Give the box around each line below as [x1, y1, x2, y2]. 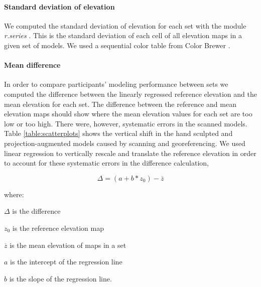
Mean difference [4, 60, 61, 70]
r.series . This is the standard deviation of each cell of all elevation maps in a [4, 30, 242, 41]
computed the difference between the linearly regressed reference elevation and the [4, 88, 257, 99]
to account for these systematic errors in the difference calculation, [4, 158, 209, 168]
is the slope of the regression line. [9, 273, 112, 283]
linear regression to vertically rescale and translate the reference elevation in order [4, 148, 256, 158]
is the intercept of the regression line [10, 256, 122, 267]
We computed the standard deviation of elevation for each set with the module [4, 20, 246, 31]
